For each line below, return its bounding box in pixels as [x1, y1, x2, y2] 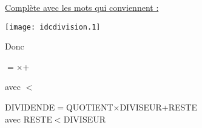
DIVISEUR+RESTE [120, 101, 198, 114]
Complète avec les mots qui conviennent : [5, 1, 159, 13]
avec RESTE [5, 112, 52, 125]
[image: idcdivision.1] [5, 22, 101, 31]
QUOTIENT [66, 101, 113, 114]
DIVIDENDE [5, 101, 55, 114]
